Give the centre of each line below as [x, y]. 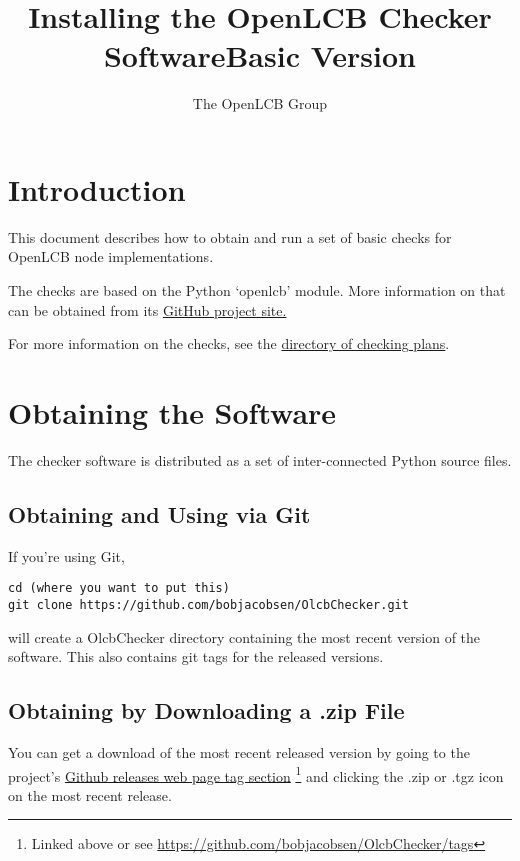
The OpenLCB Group [260, 103]
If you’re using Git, [66, 555]
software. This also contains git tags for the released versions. [196, 656]
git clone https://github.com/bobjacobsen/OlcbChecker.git [208, 604]
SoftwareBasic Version [260, 55]
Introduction [97, 188]
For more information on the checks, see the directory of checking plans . [229, 343]
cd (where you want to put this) [119, 588]
